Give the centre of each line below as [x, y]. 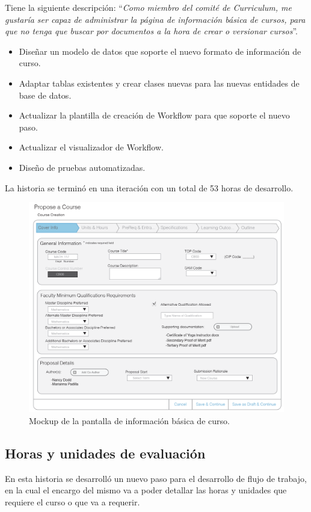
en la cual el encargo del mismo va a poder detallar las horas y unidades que [146, 490]
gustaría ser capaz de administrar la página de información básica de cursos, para [155, 19]
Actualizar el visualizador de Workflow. [91, 147]
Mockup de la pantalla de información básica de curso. [129, 420]
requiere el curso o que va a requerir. [72, 501]
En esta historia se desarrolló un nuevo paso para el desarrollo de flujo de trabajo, [156, 478]
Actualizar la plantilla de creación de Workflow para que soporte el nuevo [154, 115]
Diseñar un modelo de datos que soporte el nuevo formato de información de [160, 51]
